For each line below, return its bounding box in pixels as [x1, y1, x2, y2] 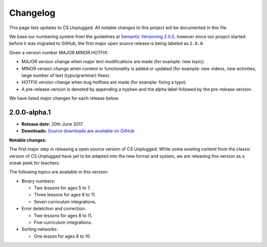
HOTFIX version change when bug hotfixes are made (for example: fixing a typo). [21, 79, 187, 85]
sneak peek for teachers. [9, 160, 60, 166]
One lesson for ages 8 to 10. [34, 233, 91, 239]
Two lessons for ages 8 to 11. [34, 212, 93, 218]
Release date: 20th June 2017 [21, 121, 84, 127]
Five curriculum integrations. [34, 219, 92, 225]
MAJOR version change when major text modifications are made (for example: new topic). [21, 59, 205, 65]
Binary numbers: [21, 178, 55, 184]
